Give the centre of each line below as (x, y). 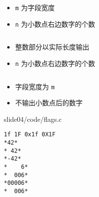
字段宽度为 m (35, 86)
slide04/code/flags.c (33, 119)
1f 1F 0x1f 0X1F (30, 135)
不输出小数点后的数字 (49, 103)
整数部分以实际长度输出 (52, 47)
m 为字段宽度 (35, 7)
